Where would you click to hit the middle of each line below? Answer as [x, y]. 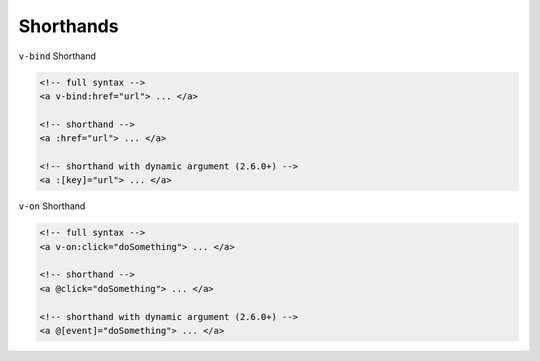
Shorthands [68, 26]
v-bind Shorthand [57, 56]
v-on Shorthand [52, 206]
